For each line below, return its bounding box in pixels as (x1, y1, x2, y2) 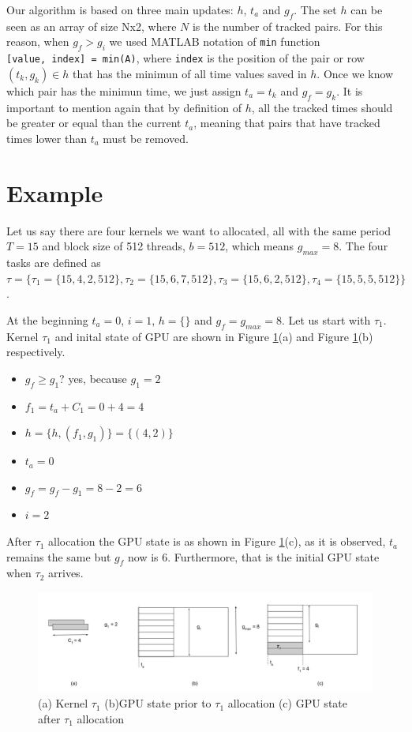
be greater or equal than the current (6, 114, 182, 131)
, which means (225, 238, 294, 254)
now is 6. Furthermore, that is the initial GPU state (128, 548, 380, 565)
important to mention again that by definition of (6, 99, 242, 115)
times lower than (6, 130, 87, 146)
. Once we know (316, 65, 394, 81)
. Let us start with (281, 311, 371, 328)
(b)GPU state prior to (104, 695, 212, 711)
